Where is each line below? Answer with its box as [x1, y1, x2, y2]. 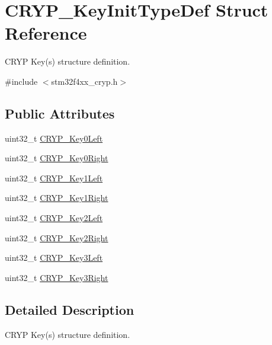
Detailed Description [5, 300, 135, 318]
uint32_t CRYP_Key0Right [5, 152, 108, 164]
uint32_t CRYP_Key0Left [5, 132, 103, 144]
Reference [5, 21, 87, 45]
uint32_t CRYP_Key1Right [5, 191, 108, 204]
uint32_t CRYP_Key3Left [5, 251, 103, 264]
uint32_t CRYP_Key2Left [5, 212, 103, 224]
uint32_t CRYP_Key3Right [5, 271, 108, 283]
